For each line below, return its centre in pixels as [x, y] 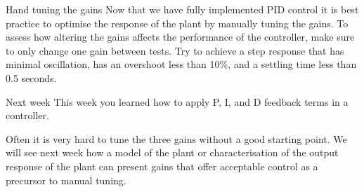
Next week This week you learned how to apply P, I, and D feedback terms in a [177, 101]
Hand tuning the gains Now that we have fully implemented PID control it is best [182, 9]
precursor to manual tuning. [66, 180]
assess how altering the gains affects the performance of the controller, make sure [180, 37]
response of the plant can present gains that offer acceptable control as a [162, 166]
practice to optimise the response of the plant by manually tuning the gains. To [177, 23]
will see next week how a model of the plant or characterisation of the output [172, 152]
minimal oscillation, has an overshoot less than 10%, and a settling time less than [181, 64]
